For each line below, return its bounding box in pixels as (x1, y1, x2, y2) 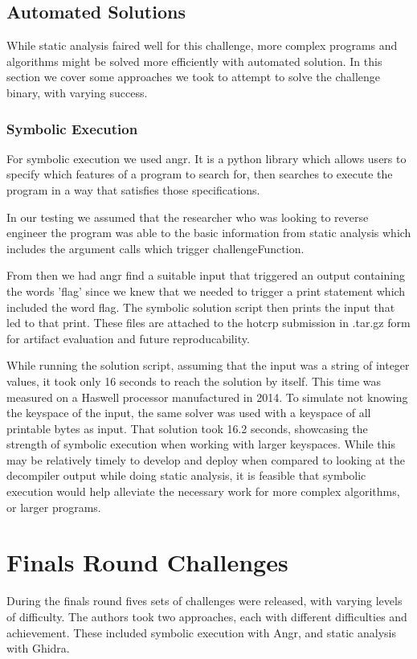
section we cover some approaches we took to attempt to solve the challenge (6, 68, 380, 85)
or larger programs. (6, 498, 101, 515)
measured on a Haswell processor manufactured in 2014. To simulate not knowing (6, 388, 408, 405)
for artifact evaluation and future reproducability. (6, 329, 250, 346)
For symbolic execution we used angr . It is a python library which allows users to (6, 149, 407, 166)
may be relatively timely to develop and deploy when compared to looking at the (6, 451, 405, 468)
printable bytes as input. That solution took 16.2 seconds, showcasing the (6, 420, 368, 436)
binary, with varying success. (6, 84, 148, 100)
